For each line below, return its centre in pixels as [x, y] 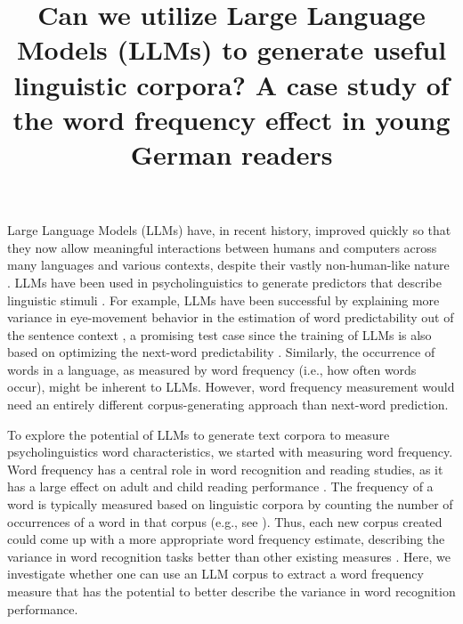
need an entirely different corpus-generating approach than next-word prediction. [228, 405]
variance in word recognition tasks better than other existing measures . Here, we [229, 556]
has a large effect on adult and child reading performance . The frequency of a [220, 486]
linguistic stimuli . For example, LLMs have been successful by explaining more [223, 300]
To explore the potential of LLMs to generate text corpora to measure [199, 434]
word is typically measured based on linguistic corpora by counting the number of [230, 504]
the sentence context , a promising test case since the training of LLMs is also [219, 334]
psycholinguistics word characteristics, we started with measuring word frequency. [230, 452]
